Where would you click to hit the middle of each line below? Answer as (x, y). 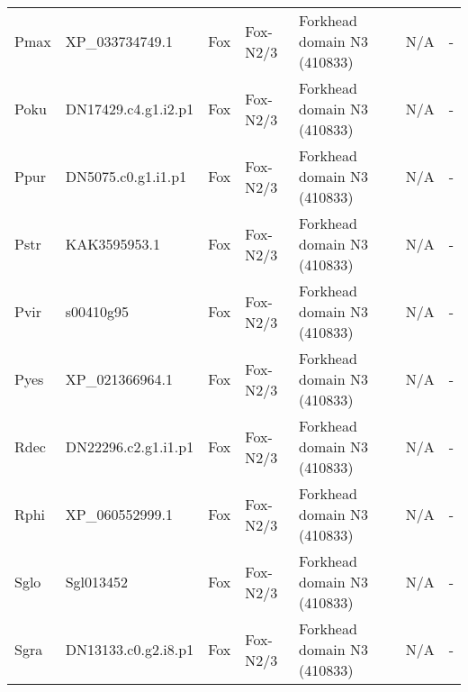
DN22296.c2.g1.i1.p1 (130, 446)
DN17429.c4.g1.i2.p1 (130, 109)
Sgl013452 (97, 582)
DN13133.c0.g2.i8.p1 (130, 649)
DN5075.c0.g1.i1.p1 (126, 176)
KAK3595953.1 (113, 244)
